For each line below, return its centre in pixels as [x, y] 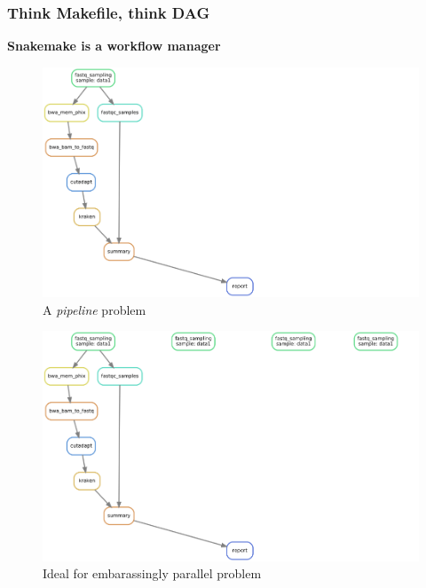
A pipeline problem [95, 309]
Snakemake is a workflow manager [114, 46]
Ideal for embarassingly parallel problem [152, 573]
